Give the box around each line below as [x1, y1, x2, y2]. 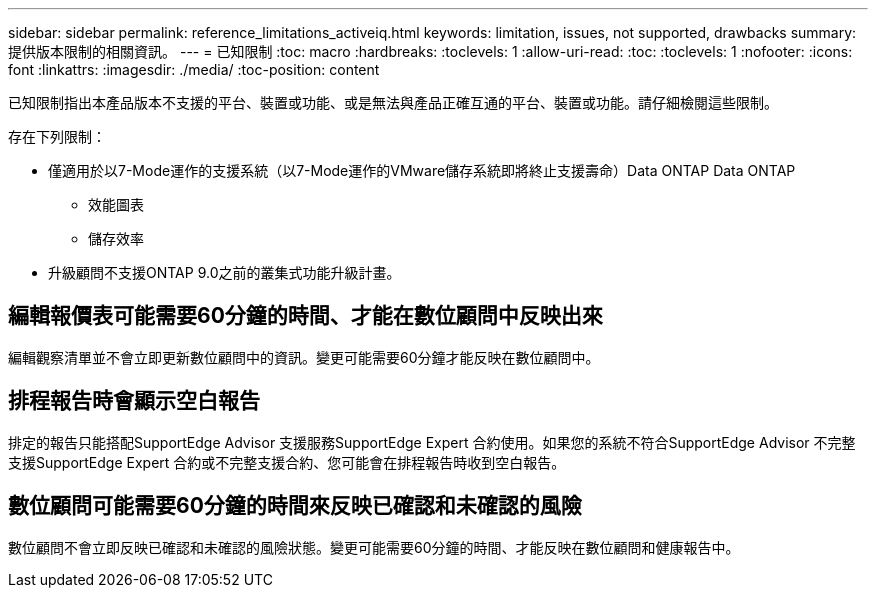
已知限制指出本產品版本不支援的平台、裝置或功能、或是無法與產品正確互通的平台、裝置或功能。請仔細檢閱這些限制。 [8, 94, 778, 111]
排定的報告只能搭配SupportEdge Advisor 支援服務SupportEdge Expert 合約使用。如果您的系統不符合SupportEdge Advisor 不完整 [8, 433, 856, 451]
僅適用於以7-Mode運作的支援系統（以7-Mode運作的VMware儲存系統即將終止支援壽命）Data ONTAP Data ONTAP [48, 162, 796, 179]
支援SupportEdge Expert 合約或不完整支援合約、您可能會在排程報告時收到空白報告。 [8, 453, 566, 471]
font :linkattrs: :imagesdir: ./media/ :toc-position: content [8, 61, 380, 78]
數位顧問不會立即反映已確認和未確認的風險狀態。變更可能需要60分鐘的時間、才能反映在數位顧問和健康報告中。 [8, 538, 740, 556]
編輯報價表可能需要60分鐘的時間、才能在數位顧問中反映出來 [8, 303, 603, 329]
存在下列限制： [8, 128, 106, 145]
